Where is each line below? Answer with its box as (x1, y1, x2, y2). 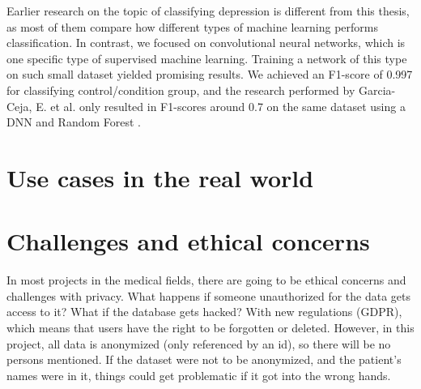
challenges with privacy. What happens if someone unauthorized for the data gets (6, 287, 410, 304)
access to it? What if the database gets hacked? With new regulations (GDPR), (6, 303, 402, 320)
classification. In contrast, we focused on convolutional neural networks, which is (6, 34, 406, 51)
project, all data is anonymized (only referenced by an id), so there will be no (6, 335, 391, 352)
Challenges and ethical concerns (6, 224, 370, 258)
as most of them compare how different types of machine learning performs (6, 18, 378, 35)
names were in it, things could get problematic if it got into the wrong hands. (6, 366, 391, 383)
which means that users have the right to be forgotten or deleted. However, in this (6, 319, 415, 336)
